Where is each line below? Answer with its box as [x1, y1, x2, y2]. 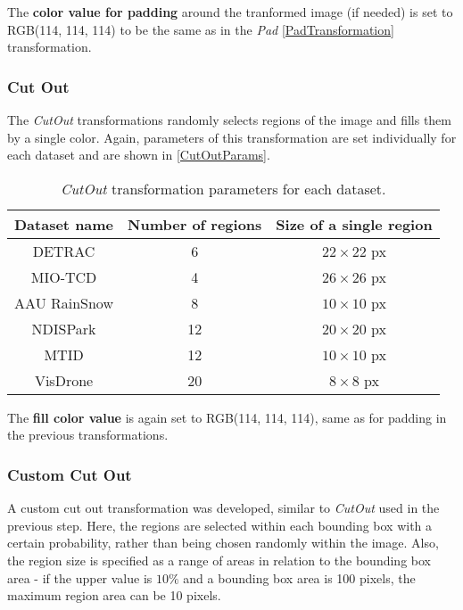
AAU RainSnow [14, 292, 113, 313]
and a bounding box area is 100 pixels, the [183, 568, 416, 587]
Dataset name [14, 213, 114, 235]
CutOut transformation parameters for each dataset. [61, 177, 386, 199]
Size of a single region [276, 213, 433, 235]
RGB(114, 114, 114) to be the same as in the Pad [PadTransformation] [7, 20, 394, 38]
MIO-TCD [30, 266, 97, 287]
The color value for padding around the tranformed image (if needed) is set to [7, 3, 453, 21]
